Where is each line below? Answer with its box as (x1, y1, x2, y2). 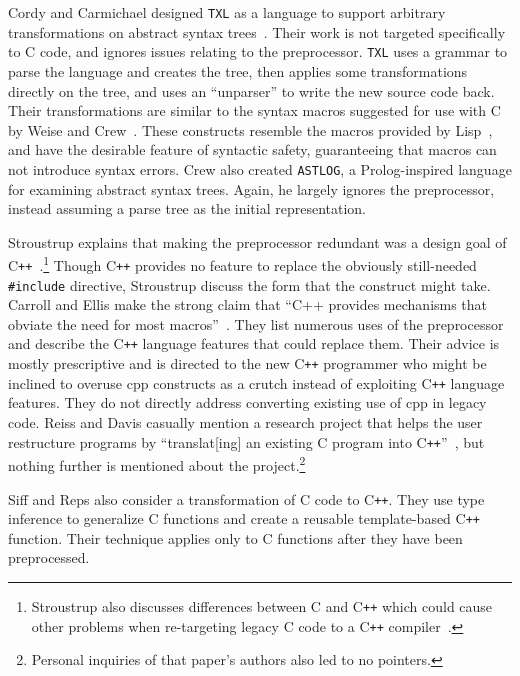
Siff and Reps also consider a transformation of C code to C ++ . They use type (8, 488, 485, 509)
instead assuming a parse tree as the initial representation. (8, 198, 366, 219)
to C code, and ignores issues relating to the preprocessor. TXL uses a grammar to (8, 41, 508, 62)
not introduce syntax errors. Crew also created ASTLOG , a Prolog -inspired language (8, 158, 512, 179)
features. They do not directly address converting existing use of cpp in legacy (8, 392, 487, 413)
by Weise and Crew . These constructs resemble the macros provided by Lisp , (8, 119, 493, 140)
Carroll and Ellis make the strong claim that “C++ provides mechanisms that (8, 294, 488, 315)
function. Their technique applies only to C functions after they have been (8, 527, 463, 548)
